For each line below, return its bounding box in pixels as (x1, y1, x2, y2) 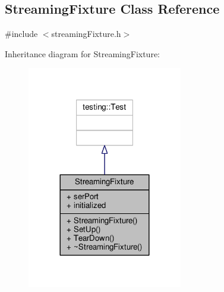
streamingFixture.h (51, 27, 121, 40)
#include (5, 27, 38, 40)
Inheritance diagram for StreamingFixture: (5, 47, 160, 60)
